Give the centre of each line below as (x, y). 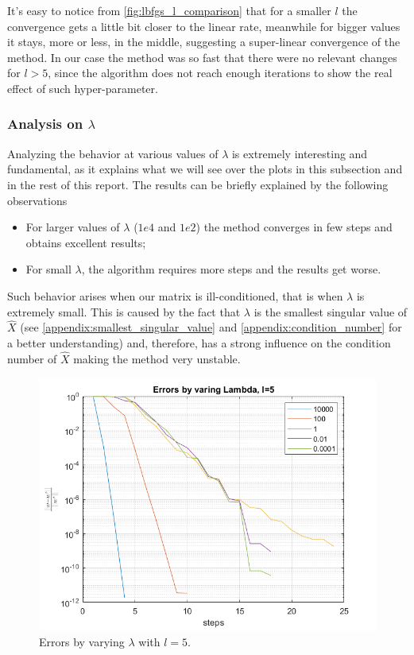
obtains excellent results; (86, 242)
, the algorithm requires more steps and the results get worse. (231, 269)
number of (32, 358)
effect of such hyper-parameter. (83, 88)
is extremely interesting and (300, 153)
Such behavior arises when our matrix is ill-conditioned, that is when (175, 295)
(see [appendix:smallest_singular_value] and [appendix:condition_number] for (211, 327)
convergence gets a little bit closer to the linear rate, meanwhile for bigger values (204, 26)
